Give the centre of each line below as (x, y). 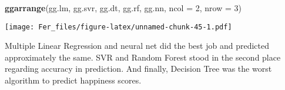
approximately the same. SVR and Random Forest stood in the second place (143, 57)
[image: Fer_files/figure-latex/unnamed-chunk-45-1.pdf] (118, 27)
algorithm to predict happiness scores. (73, 80)
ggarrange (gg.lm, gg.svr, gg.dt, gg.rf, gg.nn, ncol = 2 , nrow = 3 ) (123, 8)
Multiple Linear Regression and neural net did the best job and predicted (137, 46)
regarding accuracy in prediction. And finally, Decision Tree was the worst (138, 69)
